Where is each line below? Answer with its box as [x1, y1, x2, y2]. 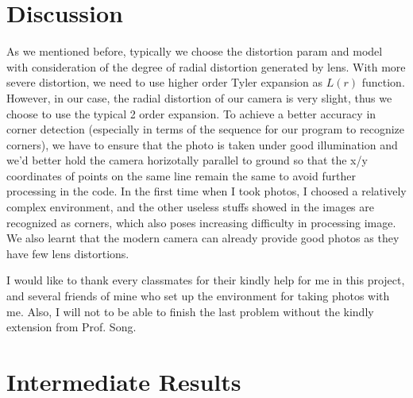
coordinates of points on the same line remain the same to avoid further [6, 167, 356, 184]
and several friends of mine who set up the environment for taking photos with [6, 288, 390, 304]
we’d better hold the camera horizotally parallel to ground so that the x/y [6, 152, 368, 168]
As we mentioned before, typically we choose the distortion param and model [6, 43, 383, 60]
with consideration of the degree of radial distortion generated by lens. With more [6, 58, 406, 75]
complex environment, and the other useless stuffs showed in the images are [6, 199, 374, 215]
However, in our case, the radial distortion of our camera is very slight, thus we [6, 89, 392, 106]
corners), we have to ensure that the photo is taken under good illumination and [6, 136, 398, 153]
